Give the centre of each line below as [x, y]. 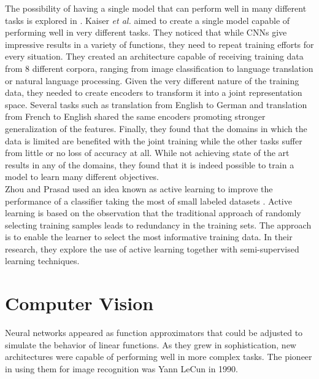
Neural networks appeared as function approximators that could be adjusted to [154, 333]
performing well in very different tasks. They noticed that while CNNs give [146, 32]
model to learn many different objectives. [82, 177]
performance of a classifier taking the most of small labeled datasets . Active [148, 201]
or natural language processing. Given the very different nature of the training [152, 80]
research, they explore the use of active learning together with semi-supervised [152, 248]
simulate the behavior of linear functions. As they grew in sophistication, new [151, 344]
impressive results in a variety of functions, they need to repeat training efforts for [159, 44]
